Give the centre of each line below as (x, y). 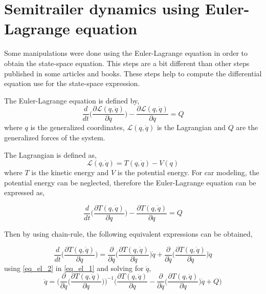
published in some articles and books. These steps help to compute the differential (133, 73)
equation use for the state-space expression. (72, 83)
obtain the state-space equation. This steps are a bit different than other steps (127, 63)
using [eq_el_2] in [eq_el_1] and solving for (74, 268)
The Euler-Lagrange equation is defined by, (72, 100)
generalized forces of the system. (55, 137)
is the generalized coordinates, (77, 127)
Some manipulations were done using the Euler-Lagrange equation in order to (126, 53)
